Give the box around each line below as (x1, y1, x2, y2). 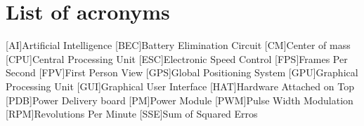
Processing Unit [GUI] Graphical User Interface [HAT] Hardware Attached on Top (6, 78, 354, 93)
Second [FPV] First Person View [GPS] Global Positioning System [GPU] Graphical (6, 65, 358, 80)
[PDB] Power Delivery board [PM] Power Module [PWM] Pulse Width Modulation (6, 92, 353, 107)
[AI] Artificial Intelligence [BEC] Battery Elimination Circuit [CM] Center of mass (6, 38, 351, 52)
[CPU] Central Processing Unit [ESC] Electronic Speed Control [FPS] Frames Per (6, 51, 348, 66)
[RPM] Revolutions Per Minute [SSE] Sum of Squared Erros (6, 106, 258, 121)
